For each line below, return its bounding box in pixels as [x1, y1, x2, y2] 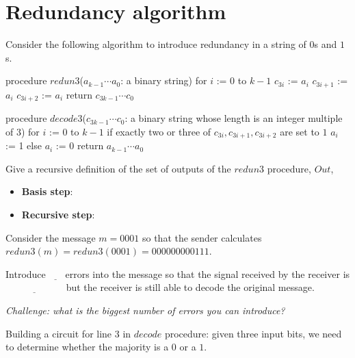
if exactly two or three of [107, 124, 211, 138]
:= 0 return [55, 138, 104, 153]
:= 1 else [5, 138, 42, 153]
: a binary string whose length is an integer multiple [124, 111, 343, 125]
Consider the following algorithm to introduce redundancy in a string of [5, 37, 306, 51]
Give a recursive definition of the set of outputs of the [5, 161, 231, 175]
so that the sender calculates [142, 230, 262, 244]
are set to [280, 124, 319, 138]
